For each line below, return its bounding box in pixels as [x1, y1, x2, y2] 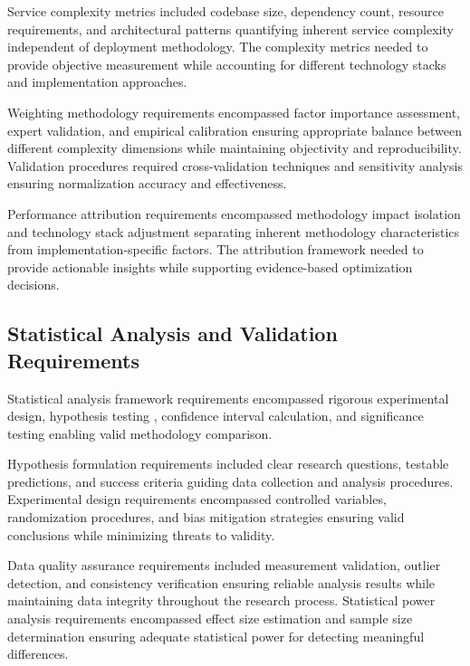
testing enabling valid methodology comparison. [7, 423, 273, 442]
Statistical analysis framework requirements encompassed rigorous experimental [7, 388, 449, 407]
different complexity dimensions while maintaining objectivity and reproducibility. [7, 138, 462, 157]
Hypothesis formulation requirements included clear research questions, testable [7, 454, 449, 473]
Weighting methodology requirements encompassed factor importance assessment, [7, 102, 460, 121]
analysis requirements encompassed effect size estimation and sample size [7, 609, 413, 628]
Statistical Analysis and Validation [7, 319, 338, 347]
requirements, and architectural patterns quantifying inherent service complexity [7, 19, 454, 38]
